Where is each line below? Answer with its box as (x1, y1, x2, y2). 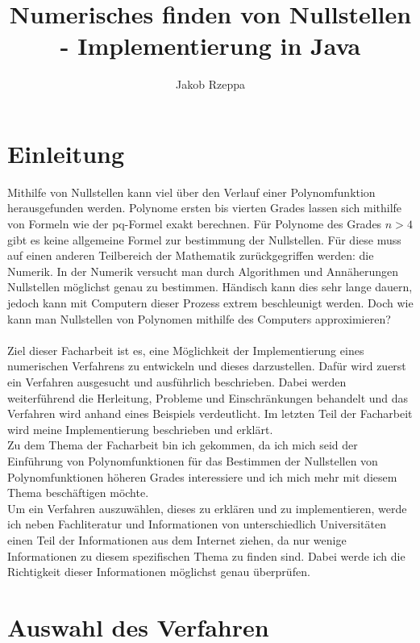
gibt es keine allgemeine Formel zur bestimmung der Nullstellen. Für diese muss (7, 231, 401, 248)
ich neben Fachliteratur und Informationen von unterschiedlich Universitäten (7, 516, 386, 532)
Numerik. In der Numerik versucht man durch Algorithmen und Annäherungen (7, 262, 398, 279)
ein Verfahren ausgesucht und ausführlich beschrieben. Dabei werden (7, 373, 347, 390)
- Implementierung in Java (60, 29, 361, 62)
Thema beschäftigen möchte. (7, 484, 149, 501)
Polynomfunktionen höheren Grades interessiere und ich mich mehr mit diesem (7, 468, 397, 485)
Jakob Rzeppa (176, 76, 245, 93)
